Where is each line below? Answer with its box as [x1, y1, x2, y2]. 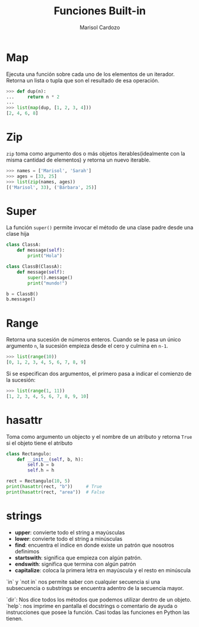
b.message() [6, 296, 36, 302]
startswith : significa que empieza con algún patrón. [14, 554, 143, 561]
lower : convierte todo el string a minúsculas [14, 535, 123, 542]
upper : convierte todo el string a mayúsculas [14, 528, 125, 536]
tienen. [6, 615, 23, 622]
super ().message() [27, 274, 73, 280]
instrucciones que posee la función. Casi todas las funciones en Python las [6, 609, 190, 616]
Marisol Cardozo [79, 24, 121, 31]
